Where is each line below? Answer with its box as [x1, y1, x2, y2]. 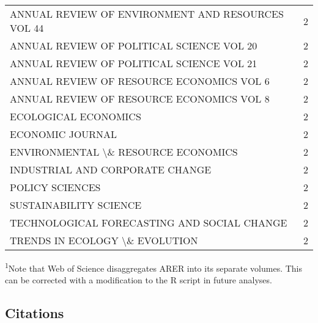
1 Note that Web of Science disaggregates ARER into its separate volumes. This [5, 260, 303, 274]
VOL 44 [10, 21, 44, 35]
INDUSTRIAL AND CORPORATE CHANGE [10, 162, 212, 176]
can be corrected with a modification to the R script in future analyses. [5, 274, 272, 286]
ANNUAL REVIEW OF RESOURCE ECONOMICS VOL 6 [10, 74, 270, 88]
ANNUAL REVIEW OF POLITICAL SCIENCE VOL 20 [10, 38, 257, 53]
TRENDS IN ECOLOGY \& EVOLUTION [10, 233, 198, 247]
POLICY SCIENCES [10, 180, 101, 194]
